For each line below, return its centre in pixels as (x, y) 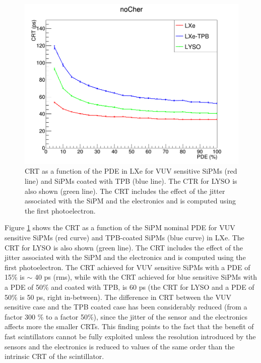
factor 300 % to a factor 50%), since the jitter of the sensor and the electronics (126, 316)
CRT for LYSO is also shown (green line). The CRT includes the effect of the (124, 247)
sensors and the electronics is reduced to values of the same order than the (120, 346)
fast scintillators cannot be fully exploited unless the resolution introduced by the (130, 336)
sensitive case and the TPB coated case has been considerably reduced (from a (126, 307)
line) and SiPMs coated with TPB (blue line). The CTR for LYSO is (131, 181)
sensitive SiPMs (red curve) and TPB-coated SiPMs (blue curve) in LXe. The (124, 237)
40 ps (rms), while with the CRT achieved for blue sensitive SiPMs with (146, 277)
